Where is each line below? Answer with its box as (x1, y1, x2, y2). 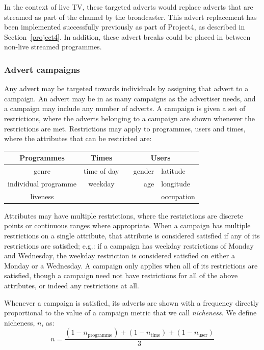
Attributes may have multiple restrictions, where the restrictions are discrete (4, 210, 243, 221)
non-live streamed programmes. (4, 41, 102, 52)
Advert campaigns (4, 63, 80, 75)
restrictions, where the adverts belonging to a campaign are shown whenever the (4, 113, 255, 123)
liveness (30, 191, 54, 201)
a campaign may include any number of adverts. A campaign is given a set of (4, 103, 246, 114)
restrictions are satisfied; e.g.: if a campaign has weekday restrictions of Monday (4, 240, 254, 251)
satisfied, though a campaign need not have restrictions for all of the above (4, 270, 238, 281)
